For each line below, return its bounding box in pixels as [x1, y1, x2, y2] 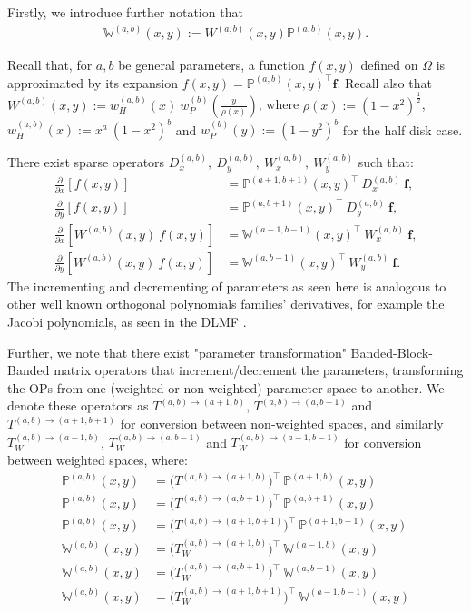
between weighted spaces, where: [7, 450, 188, 469]
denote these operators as [7, 396, 149, 415]
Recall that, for [7, 55, 93, 74]
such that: [358, 153, 414, 172]
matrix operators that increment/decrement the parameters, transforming [54, 360, 464, 380]
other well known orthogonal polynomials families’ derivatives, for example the [7, 294, 445, 313]
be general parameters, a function [118, 55, 305, 74]
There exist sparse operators [7, 153, 165, 172]
